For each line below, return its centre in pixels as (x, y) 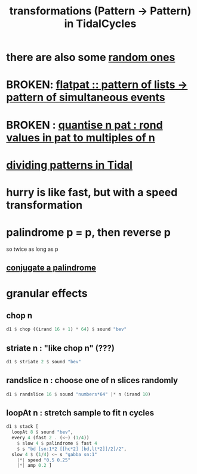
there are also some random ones (91, 57)
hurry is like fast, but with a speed (92, 192)
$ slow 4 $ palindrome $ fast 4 (57, 443)
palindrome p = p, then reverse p (89, 233)
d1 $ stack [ (22, 427)
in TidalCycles (100, 24)
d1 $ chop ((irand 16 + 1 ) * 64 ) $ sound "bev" (67, 329)
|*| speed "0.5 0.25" (44, 460)
